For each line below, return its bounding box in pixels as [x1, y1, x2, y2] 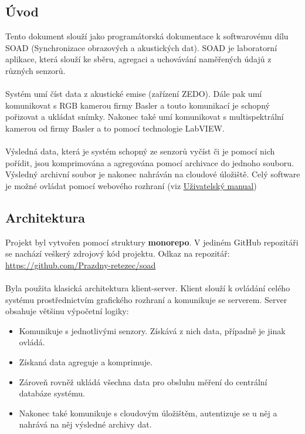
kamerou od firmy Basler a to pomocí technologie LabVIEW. [5, 122, 225, 134]
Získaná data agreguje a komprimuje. [19, 356, 153, 368]
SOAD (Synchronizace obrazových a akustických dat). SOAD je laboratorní [5, 41, 277, 53]
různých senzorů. [5, 64, 66, 76]
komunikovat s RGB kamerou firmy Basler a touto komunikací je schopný [5, 99, 270, 111]
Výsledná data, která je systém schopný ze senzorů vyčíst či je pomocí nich [5, 145, 275, 157]
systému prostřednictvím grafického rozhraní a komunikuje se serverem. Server [5, 293, 287, 305]
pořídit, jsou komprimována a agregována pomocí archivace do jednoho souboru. [5, 156, 294, 169]
